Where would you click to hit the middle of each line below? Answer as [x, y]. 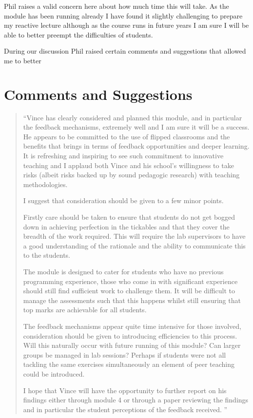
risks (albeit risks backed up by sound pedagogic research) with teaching [131, 175]
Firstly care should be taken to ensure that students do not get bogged [129, 217]
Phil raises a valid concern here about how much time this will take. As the [117, 6]
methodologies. [45, 184]
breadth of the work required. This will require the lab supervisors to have [134, 236]
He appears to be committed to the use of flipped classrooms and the [126, 136]
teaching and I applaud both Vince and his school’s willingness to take [128, 165]
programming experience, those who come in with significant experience [130, 281]
